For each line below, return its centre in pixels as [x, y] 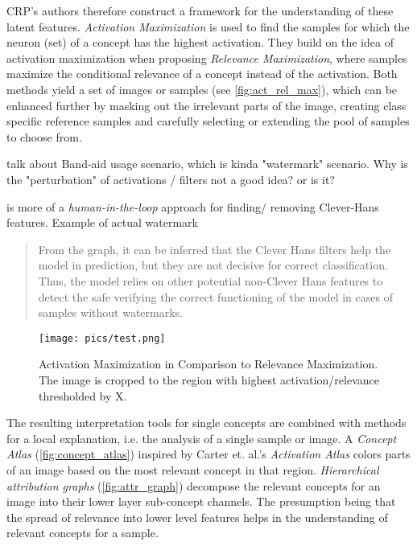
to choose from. [44, 136]
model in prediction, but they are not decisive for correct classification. [213, 265]
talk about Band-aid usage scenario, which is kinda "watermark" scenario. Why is [207, 164]
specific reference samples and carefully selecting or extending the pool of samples [208, 121]
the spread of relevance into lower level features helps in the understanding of [197, 517]
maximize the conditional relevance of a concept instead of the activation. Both [202, 74]
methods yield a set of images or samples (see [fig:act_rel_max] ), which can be [202, 89]
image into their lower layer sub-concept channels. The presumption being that [201, 501]
